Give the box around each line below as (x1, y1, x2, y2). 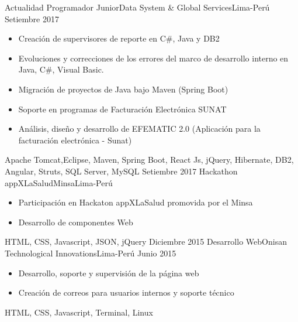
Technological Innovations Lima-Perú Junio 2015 (5, 246, 176, 259)
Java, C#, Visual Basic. (18, 63, 104, 76)
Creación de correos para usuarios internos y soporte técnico (18, 286, 234, 299)
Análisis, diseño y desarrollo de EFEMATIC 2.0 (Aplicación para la (18, 122, 261, 135)
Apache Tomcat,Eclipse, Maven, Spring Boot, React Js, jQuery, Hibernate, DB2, (5, 153, 294, 166)
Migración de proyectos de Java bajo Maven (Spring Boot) (18, 83, 228, 95)
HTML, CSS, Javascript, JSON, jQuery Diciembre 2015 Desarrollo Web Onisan (5, 235, 287, 248)
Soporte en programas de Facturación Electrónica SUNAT (18, 102, 227, 115)
